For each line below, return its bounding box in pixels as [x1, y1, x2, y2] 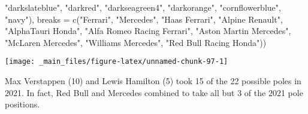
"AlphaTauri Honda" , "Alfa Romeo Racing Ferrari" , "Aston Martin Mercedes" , [5, 24, 291, 37]
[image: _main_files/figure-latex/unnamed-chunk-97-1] [5, 57, 228, 66]
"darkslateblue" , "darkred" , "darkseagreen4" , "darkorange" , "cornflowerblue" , [5, 1, 281, 13]
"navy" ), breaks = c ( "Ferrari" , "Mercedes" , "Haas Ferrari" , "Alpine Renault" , [5, 13, 283, 25]
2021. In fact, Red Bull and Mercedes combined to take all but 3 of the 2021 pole [5, 86, 303, 98]
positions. [5, 98, 40, 110]
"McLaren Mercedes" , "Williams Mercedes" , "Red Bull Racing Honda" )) [5, 36, 267, 48]
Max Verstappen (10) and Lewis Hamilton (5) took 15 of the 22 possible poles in [5, 75, 301, 87]
